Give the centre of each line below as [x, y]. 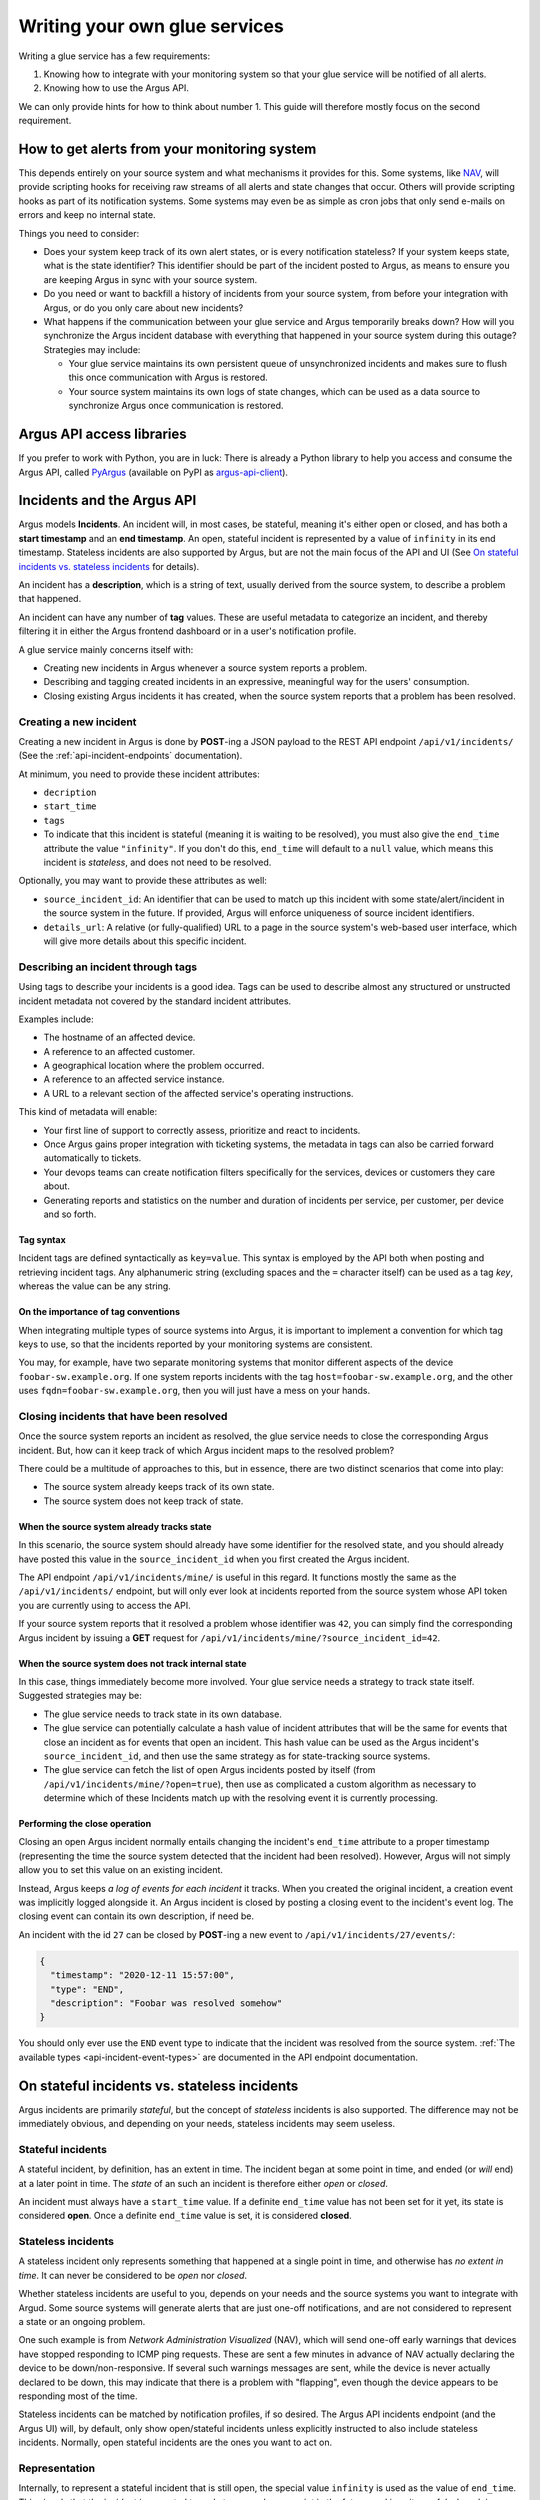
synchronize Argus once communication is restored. [176, 406]
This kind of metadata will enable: [88, 1112]
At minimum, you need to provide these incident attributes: [139, 774]
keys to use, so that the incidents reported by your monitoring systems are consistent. [196, 1344]
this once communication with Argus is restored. [168, 377]
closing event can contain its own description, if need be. [136, 1916]
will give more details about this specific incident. [145, 941]
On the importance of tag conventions [99, 1312]
